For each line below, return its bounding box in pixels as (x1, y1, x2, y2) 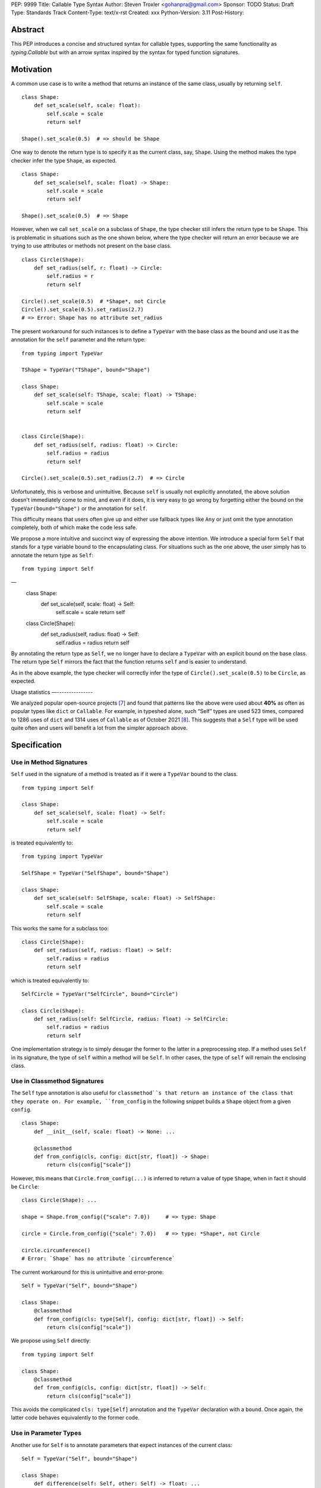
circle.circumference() (21, 1247, 91, 1253)
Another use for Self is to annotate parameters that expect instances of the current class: (11, 1441, 232, 1449)
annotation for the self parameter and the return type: (11, 336, 146, 343)
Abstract (11, 24, 45, 35)
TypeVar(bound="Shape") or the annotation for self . (11, 505, 147, 512)
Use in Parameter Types (11, 1429, 81, 1437)
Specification (11, 740, 62, 750)
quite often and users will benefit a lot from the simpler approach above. (11, 724, 188, 732)
